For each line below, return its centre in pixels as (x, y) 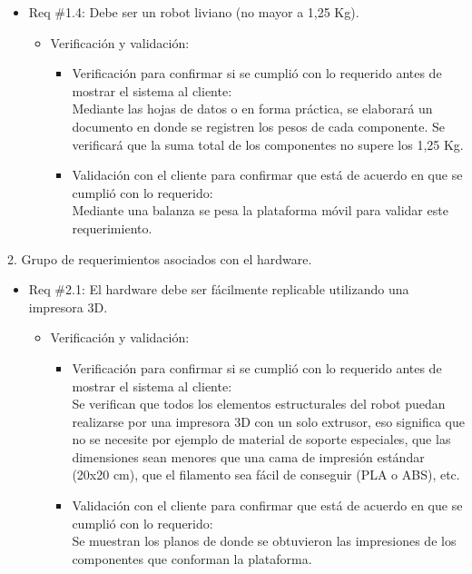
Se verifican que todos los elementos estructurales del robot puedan (259, 404)
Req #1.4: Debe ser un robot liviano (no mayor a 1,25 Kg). (194, 12)
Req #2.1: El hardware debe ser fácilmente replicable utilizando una (219, 289)
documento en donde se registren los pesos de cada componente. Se (259, 126)
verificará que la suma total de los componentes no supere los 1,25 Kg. (268, 144)
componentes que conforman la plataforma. (192, 558)
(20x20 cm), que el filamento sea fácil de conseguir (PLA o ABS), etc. (266, 475)
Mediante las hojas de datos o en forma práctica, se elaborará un (252, 109)
